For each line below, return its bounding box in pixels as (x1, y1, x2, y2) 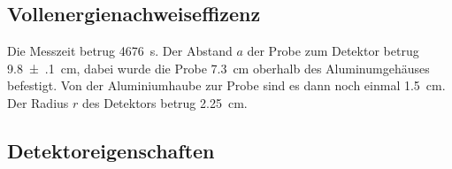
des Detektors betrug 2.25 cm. (82, 93, 248, 111)
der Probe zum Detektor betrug (247, 42, 419, 60)
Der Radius (7, 93, 69, 111)
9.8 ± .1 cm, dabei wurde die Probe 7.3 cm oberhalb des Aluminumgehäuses (7, 58, 430, 77)
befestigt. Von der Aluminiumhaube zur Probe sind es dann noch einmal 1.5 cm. (7, 76, 446, 95)
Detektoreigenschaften (7, 136, 215, 164)
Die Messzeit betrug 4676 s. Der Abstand (7, 42, 233, 60)
